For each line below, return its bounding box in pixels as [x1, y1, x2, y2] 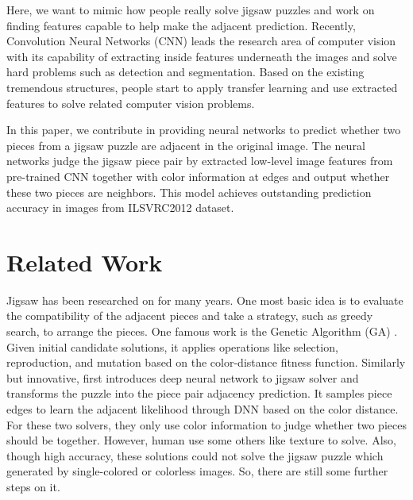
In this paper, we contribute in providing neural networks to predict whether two [6, 121, 401, 138]
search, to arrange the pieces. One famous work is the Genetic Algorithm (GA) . [6, 323, 398, 340]
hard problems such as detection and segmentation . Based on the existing [6, 63, 365, 80]
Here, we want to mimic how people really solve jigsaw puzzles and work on [6, 2, 375, 17]
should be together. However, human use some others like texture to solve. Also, [6, 432, 396, 448]
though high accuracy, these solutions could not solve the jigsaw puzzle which [6, 447, 384, 463]
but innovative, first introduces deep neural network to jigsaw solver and [6, 369, 359, 386]
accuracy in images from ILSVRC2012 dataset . [6, 199, 234, 216]
